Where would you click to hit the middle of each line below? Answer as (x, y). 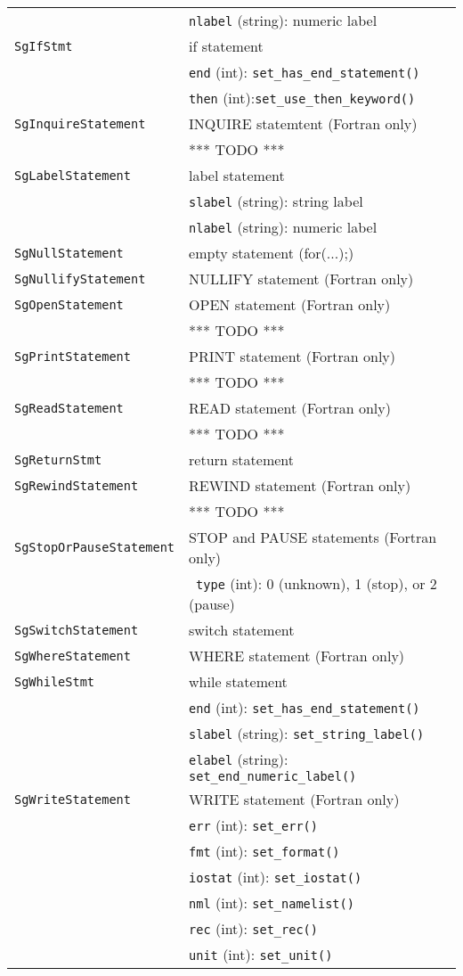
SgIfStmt (44, 46)
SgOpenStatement (69, 304)
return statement (242, 459)
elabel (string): (239, 759)
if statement (226, 46)
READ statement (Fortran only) (290, 408)
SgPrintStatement (73, 356)
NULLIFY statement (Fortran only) (301, 279)
